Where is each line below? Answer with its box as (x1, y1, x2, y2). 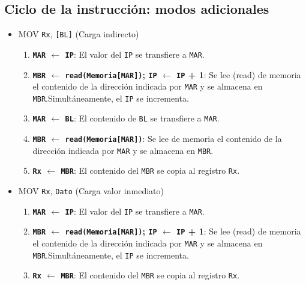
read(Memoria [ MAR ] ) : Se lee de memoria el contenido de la (65, 132, 282, 145)
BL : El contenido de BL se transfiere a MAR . (65, 112, 220, 124)
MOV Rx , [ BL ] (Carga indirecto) (18, 28, 139, 40)
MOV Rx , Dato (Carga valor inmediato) (18, 185, 164, 197)
